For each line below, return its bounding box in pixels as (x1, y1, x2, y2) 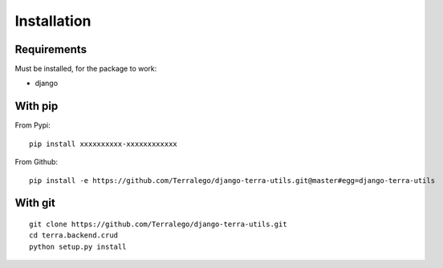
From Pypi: (14, 120, 51, 130)
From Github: (14, 157, 59, 167)
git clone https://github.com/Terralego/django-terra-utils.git (29, 219, 288, 229)
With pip (14, 99, 59, 113)
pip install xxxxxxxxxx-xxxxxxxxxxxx (29, 139, 178, 148)
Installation (14, 12, 91, 30)
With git (14, 197, 55, 210)
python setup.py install (29, 242, 127, 251)
